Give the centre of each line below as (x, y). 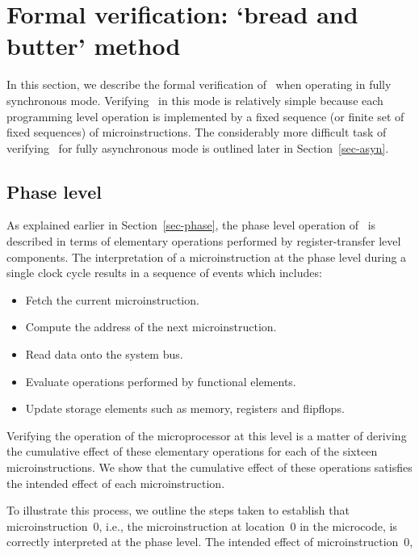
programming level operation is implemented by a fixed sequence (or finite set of (205, 116)
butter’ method (94, 46)
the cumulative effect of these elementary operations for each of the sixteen (192, 451)
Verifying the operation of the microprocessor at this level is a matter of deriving (207, 435)
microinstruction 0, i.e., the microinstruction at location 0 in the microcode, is (202, 526)
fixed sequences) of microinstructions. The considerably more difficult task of (197, 132)
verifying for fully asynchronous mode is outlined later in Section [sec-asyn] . (198, 147)
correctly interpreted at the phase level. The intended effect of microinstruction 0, (210, 542)
